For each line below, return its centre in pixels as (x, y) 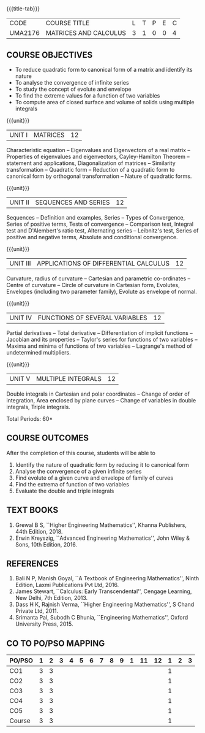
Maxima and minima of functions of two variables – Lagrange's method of (99, 346)
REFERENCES (33, 564)
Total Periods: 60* (30, 419)
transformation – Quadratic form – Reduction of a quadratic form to (91, 170)
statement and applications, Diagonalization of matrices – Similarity (91, 163)
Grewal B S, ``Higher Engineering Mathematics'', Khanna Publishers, (101, 525)
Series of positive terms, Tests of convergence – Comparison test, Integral (100, 224)
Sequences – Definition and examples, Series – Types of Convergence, (96, 217)
